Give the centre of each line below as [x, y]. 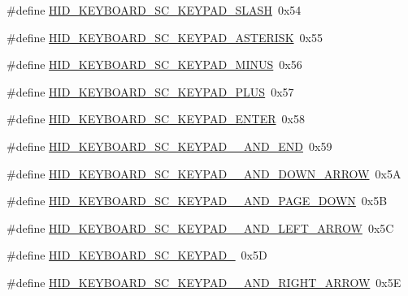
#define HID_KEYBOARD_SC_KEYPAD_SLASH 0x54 [154, 10]
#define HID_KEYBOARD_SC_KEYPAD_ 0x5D [137, 255]
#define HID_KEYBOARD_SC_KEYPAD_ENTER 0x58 [156, 119]
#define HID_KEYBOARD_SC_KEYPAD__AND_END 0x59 [169, 146]
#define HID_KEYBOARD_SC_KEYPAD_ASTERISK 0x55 [165, 37]
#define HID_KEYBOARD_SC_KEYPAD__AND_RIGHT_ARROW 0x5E [204, 282]
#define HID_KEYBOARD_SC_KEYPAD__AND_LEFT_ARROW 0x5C [200, 227]
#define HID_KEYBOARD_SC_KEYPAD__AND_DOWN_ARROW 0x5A [204, 173]
